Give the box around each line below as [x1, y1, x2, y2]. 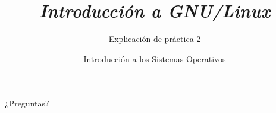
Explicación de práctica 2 [108, 33, 201, 45]
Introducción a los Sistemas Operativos [83, 52, 226, 64]
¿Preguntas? [5, 97, 49, 109]
